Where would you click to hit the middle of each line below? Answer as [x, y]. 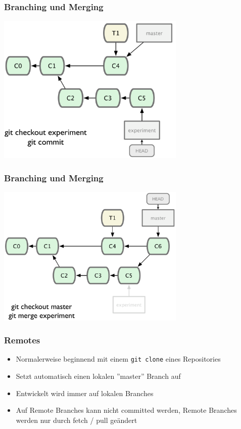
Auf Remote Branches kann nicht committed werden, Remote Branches [126, 410]
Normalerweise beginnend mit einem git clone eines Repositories [118, 359]
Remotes [22, 340]
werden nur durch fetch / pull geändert [77, 420]
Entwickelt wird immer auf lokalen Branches [85, 393]
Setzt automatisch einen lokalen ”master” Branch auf [98, 376]
